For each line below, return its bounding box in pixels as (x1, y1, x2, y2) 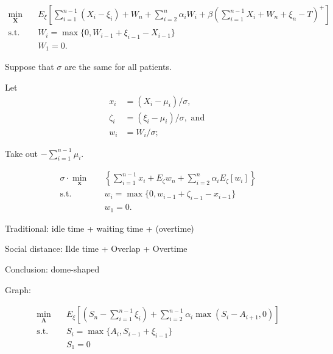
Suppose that (5, 60, 54, 73)
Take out (5, 147, 38, 159)
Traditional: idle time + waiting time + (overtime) (5, 221, 194, 234)
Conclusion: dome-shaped (5, 262, 100, 275)
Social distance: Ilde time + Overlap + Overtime (5, 242, 188, 255)
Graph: (5, 283, 31, 296)
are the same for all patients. (64, 60, 172, 73)
